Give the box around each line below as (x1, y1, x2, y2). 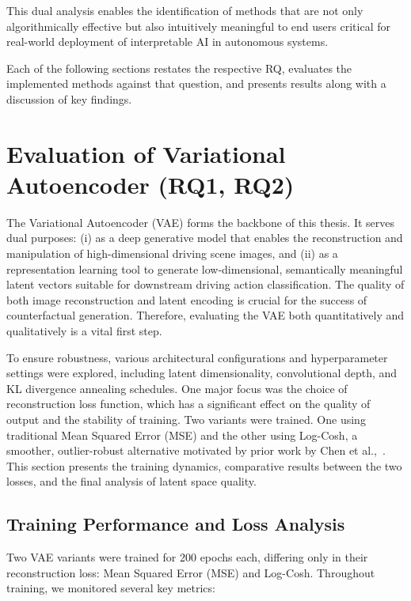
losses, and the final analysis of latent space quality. (6, 473, 257, 489)
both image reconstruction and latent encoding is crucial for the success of (6, 291, 367, 308)
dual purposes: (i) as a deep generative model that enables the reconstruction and (6, 229, 403, 246)
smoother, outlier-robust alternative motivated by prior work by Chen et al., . (6, 442, 386, 459)
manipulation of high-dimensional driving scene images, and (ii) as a (6, 245, 338, 262)
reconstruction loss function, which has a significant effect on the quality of (6, 395, 371, 412)
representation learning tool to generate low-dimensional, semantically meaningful (6, 260, 403, 277)
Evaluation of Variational (6, 137, 286, 169)
